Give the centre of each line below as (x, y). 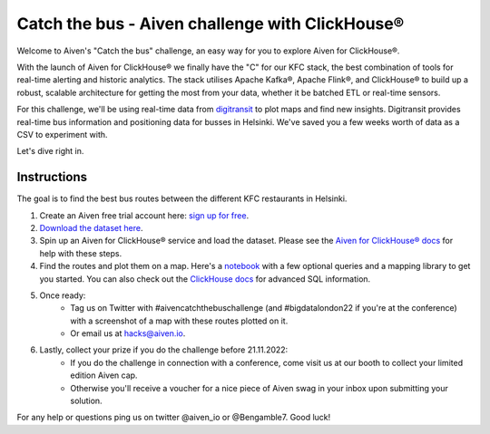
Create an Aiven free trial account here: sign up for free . (144, 215)
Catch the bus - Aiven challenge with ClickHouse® (211, 24)
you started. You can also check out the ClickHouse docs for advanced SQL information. (205, 279)
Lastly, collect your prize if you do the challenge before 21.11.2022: (164, 350)
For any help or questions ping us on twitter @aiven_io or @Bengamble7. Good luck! (174, 418)
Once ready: (63, 295)
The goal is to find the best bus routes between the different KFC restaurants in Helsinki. (182, 198)
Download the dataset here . (91, 227)
